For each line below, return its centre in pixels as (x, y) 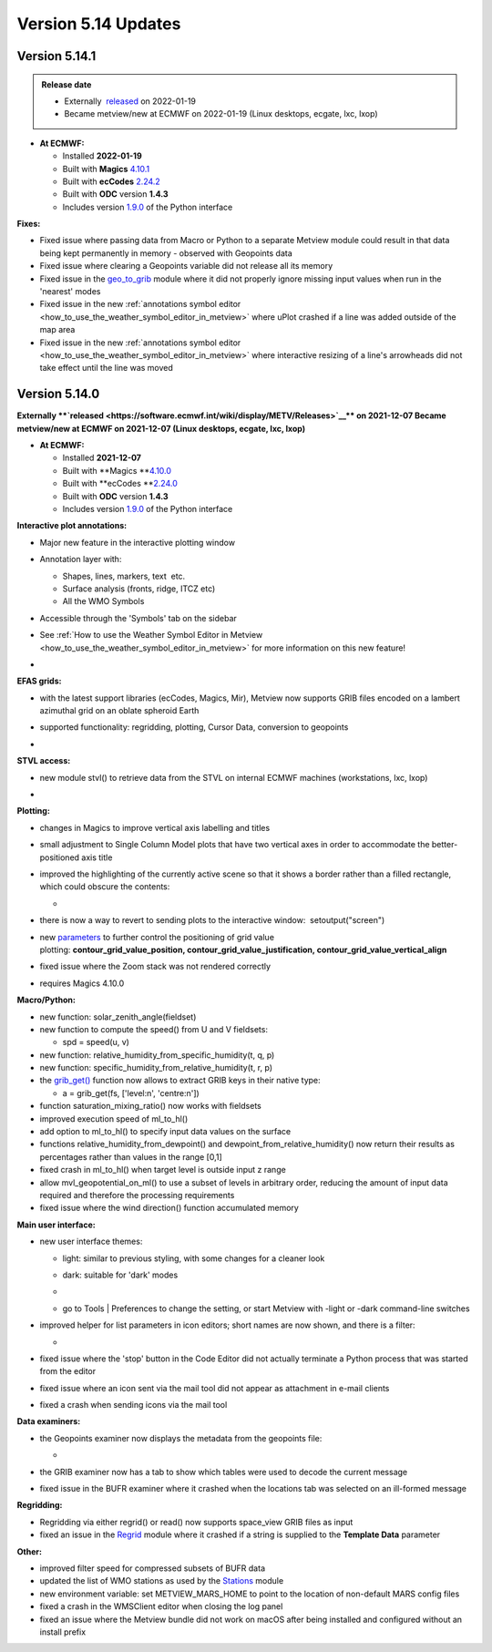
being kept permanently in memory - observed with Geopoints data (166, 253)
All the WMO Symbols (103, 601)
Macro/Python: (46, 1000)
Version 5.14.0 (58, 394)
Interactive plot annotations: (72, 526)
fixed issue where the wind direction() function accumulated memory (169, 1208)
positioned (60, 857)
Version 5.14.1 (56, 56)
